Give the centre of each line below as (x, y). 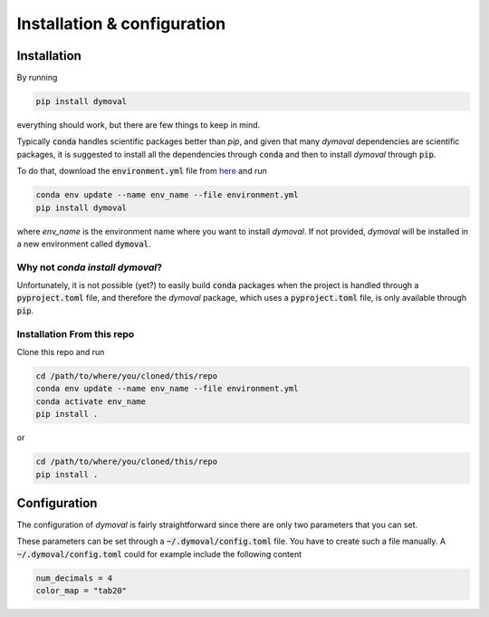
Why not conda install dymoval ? (90, 267)
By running (37, 78)
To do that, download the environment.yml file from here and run (142, 171)
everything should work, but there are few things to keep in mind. (139, 125)
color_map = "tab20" (81, 591)
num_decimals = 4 (74, 578)
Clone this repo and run (61, 352)
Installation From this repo (76, 333)
